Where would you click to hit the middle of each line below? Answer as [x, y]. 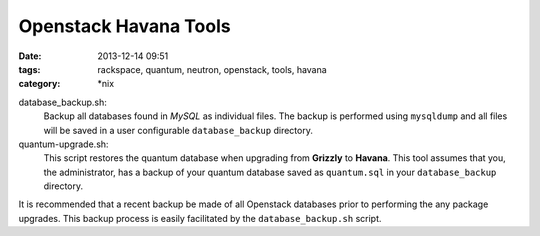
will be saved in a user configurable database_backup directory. [178, 130]
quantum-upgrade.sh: [63, 144]
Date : [30, 56]
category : [39, 84]
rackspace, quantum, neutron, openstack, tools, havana [212, 69]
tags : [29, 69]
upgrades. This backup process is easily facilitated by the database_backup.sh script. [200, 218]
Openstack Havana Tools [124, 26]
